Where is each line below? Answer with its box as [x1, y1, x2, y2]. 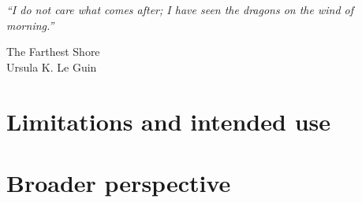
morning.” [6, 17, 54, 33]
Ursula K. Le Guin [6, 58, 97, 75]
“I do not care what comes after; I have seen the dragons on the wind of [6, 2, 354, 17]
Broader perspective [6, 166, 231, 198]
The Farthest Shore [6, 43, 100, 60]
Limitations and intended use [6, 105, 330, 137]
